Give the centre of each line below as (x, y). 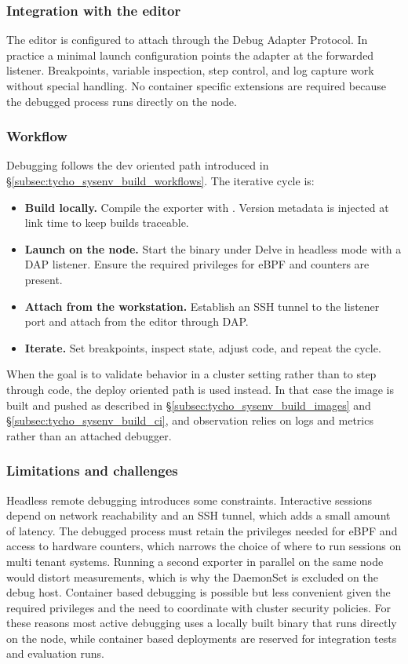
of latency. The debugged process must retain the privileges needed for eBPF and (202, 530)
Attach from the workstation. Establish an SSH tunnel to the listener (202, 306)
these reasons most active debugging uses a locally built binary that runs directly (202, 623)
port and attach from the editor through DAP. (137, 321)
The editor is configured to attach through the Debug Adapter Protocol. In (187, 40)
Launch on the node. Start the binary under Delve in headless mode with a (213, 248)
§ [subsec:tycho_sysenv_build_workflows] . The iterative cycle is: (160, 181)
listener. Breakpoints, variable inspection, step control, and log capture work (190, 70)
